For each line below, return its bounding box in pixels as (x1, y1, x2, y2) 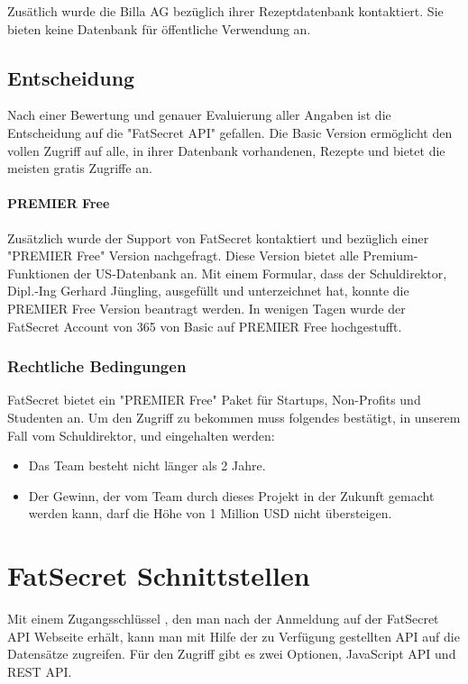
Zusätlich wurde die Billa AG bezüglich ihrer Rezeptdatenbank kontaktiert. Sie (7, 2, 444, 20)
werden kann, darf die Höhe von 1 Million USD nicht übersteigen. (28, 504, 392, 523)
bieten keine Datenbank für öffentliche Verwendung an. (7, 19, 311, 38)
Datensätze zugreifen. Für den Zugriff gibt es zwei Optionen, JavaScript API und (7, 644, 456, 663)
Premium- (362, 246, 418, 265)
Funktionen (7, 263, 70, 282)
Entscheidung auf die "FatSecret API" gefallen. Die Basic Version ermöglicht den (7, 123, 453, 141)
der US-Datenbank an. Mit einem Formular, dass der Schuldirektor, (73, 263, 447, 282)
